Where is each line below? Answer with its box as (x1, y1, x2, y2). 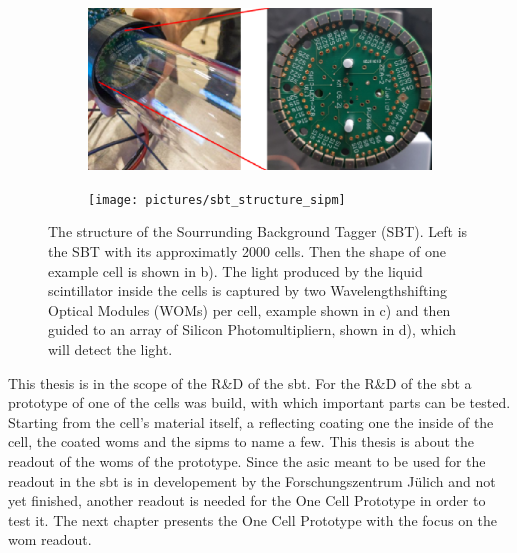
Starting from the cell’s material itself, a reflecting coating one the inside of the (8, 411, 494, 432)
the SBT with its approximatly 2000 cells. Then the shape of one (48, 241, 446, 261)
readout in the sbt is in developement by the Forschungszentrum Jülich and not (8, 470, 496, 491)
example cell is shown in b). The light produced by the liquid (48, 260, 423, 281)
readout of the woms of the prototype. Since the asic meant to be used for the (8, 450, 486, 471)
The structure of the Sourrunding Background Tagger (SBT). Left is (48, 221, 468, 242)
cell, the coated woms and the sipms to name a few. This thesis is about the (8, 431, 474, 452)
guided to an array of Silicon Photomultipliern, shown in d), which (48, 319, 457, 340)
